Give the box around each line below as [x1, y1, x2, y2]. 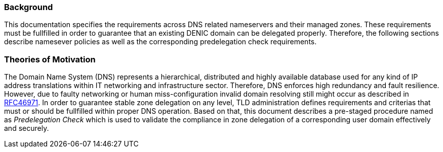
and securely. [4, 124, 49, 133]
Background [4, 2, 53, 12]
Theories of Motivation [4, 54, 96, 64]
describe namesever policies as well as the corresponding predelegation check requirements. [4, 37, 317, 46]
